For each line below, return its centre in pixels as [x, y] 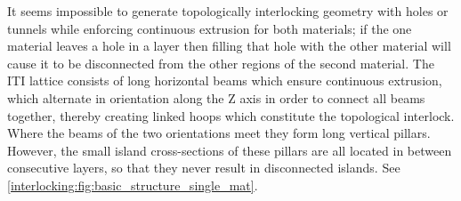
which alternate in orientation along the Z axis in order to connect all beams [216, 97]
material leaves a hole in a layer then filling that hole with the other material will [229, 46]
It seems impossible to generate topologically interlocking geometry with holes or [228, 11]
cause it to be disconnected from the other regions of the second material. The [221, 63]
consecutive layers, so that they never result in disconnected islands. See [204, 168]
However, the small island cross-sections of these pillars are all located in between [230, 150]
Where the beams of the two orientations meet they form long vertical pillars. [219, 133]
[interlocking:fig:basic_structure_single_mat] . [133, 185]
